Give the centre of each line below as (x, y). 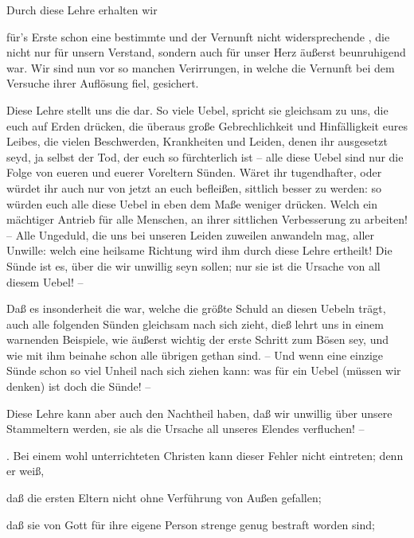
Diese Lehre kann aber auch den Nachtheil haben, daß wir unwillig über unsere (199, 413)
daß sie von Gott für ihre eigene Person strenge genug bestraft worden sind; (191, 524)
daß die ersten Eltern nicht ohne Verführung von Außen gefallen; (164, 498)
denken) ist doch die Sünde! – (79, 386)
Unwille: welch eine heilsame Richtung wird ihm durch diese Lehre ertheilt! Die (199, 250)
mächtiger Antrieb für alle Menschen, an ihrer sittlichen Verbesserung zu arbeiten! (207, 219)
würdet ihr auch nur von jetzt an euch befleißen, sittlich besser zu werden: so (194, 187)
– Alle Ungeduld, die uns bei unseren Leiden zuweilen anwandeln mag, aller (191, 234)
